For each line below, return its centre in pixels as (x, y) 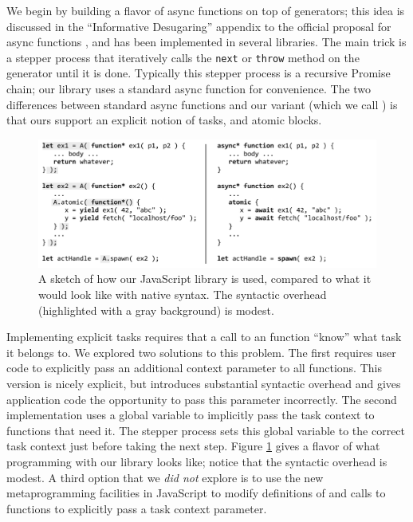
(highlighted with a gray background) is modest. (156, 310)
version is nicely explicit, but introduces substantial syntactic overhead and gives (204, 384)
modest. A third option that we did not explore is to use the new (165, 477)
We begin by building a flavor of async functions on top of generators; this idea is (206, 10)
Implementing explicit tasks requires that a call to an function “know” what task (204, 337)
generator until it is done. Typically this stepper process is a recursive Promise (199, 73)
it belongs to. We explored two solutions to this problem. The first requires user (201, 352)
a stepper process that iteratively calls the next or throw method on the (183, 57)
